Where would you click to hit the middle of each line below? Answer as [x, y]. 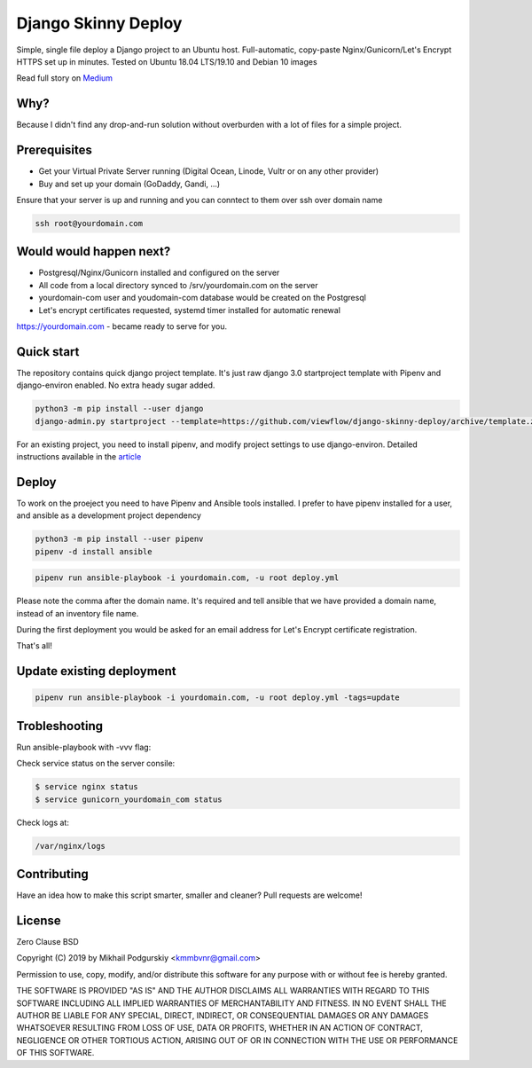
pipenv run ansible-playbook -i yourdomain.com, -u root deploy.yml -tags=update [218, 698]
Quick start [48, 352]
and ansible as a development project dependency [109, 515]
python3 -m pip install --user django [119, 409]
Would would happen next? [94, 251]
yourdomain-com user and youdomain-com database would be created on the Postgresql [203, 298]
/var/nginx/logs [70, 846]
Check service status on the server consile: [96, 764]
